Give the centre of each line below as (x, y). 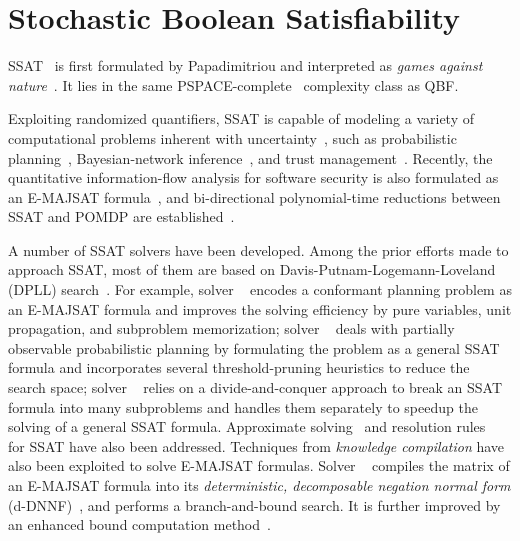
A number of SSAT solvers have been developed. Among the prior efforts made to (258, 249)
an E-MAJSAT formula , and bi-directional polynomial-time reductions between (254, 196)
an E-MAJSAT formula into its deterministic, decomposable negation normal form (259, 485)
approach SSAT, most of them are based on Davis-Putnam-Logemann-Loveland (252, 269)
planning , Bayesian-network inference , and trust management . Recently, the (250, 157)
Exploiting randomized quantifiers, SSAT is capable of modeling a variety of (241, 118)
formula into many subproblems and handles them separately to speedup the (243, 406)
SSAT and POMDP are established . (121, 216)
